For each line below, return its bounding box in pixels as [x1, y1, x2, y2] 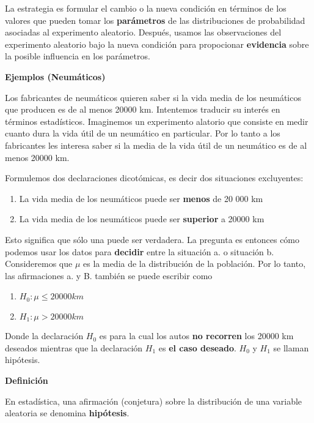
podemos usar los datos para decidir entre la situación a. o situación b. [5, 245, 274, 258]
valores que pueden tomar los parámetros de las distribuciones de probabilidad [5, 13, 305, 26]
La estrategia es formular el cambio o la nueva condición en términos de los [5, 2, 287, 14]
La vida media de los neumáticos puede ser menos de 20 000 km [19, 192, 263, 204]
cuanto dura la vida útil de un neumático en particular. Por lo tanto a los [5, 127, 280, 140]
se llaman [273, 341, 309, 354]
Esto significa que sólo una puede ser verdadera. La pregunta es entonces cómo [5, 233, 300, 245]
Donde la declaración [5, 329, 84, 342]
